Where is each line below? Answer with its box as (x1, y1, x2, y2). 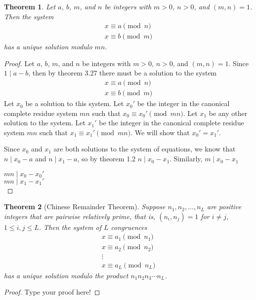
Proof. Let (4, 58, 35, 68)
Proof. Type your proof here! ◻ (4, 287, 100, 297)
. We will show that (130, 127, 190, 137)
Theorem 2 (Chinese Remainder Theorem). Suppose (4, 201, 166, 212)
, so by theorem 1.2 (77, 153, 136, 164)
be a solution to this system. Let (25, 98, 124, 109)
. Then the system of (39, 222, 102, 232)
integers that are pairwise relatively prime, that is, (4, 211, 156, 221)
